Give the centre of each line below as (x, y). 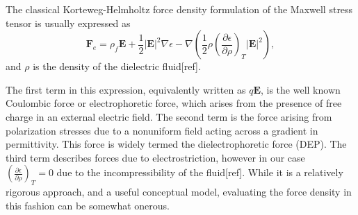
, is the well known (300, 89)
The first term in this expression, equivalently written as (126, 89)
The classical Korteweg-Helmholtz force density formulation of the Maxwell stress (179, 9)
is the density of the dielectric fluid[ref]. (117, 66)
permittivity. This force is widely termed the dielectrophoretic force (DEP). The (176, 144)
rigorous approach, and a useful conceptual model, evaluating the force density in (179, 192)
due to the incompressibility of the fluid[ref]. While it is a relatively (200, 172)
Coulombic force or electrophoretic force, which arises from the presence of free (174, 103)
